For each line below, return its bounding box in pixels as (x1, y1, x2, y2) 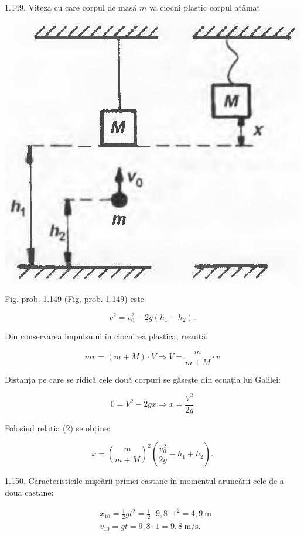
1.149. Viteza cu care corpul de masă (5, 1, 137, 13)
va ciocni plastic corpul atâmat (149, 1, 261, 13)
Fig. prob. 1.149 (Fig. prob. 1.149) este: (5, 293, 146, 305)
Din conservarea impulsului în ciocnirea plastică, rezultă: (5, 330, 209, 342)
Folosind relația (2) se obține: (5, 421, 111, 434)
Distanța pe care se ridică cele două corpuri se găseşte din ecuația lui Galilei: (5, 373, 281, 385)
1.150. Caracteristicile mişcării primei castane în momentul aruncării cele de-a (5, 475, 284, 487)
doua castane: (5, 486, 54, 499)
